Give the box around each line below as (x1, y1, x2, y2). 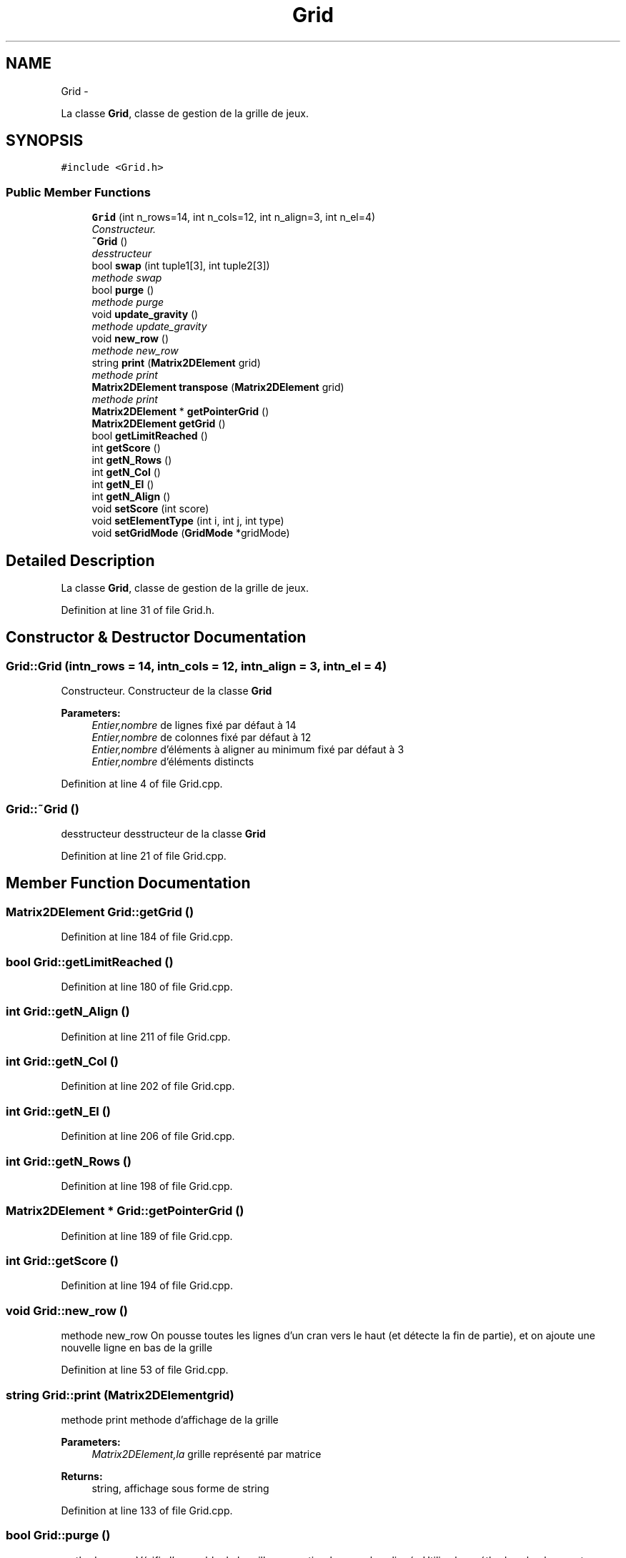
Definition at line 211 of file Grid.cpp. (61, 1030, 231, 1043)
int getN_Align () (91, 490, 171, 503)
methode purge (91, 296, 164, 309)
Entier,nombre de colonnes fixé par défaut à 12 (91, 731, 312, 744)
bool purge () (91, 284, 154, 297)
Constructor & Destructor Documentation (6, 628, 307, 647)
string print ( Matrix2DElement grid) (91, 357, 261, 369)
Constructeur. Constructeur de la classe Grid (61, 685, 272, 698)
